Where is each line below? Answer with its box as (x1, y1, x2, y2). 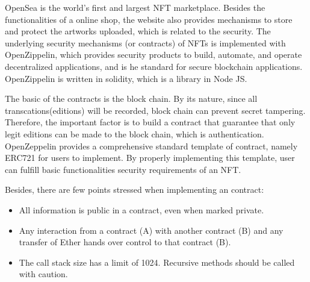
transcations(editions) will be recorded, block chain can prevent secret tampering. (5, 104, 306, 116)
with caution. (19, 268, 68, 280)
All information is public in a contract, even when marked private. (19, 203, 264, 216)
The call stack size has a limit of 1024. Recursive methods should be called (19, 255, 295, 268)
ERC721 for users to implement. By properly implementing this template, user (5, 151, 295, 164)
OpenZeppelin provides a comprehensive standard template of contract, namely (5, 139, 298, 152)
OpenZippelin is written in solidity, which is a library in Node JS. (5, 72, 247, 84)
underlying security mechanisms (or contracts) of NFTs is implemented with (5, 36, 286, 49)
